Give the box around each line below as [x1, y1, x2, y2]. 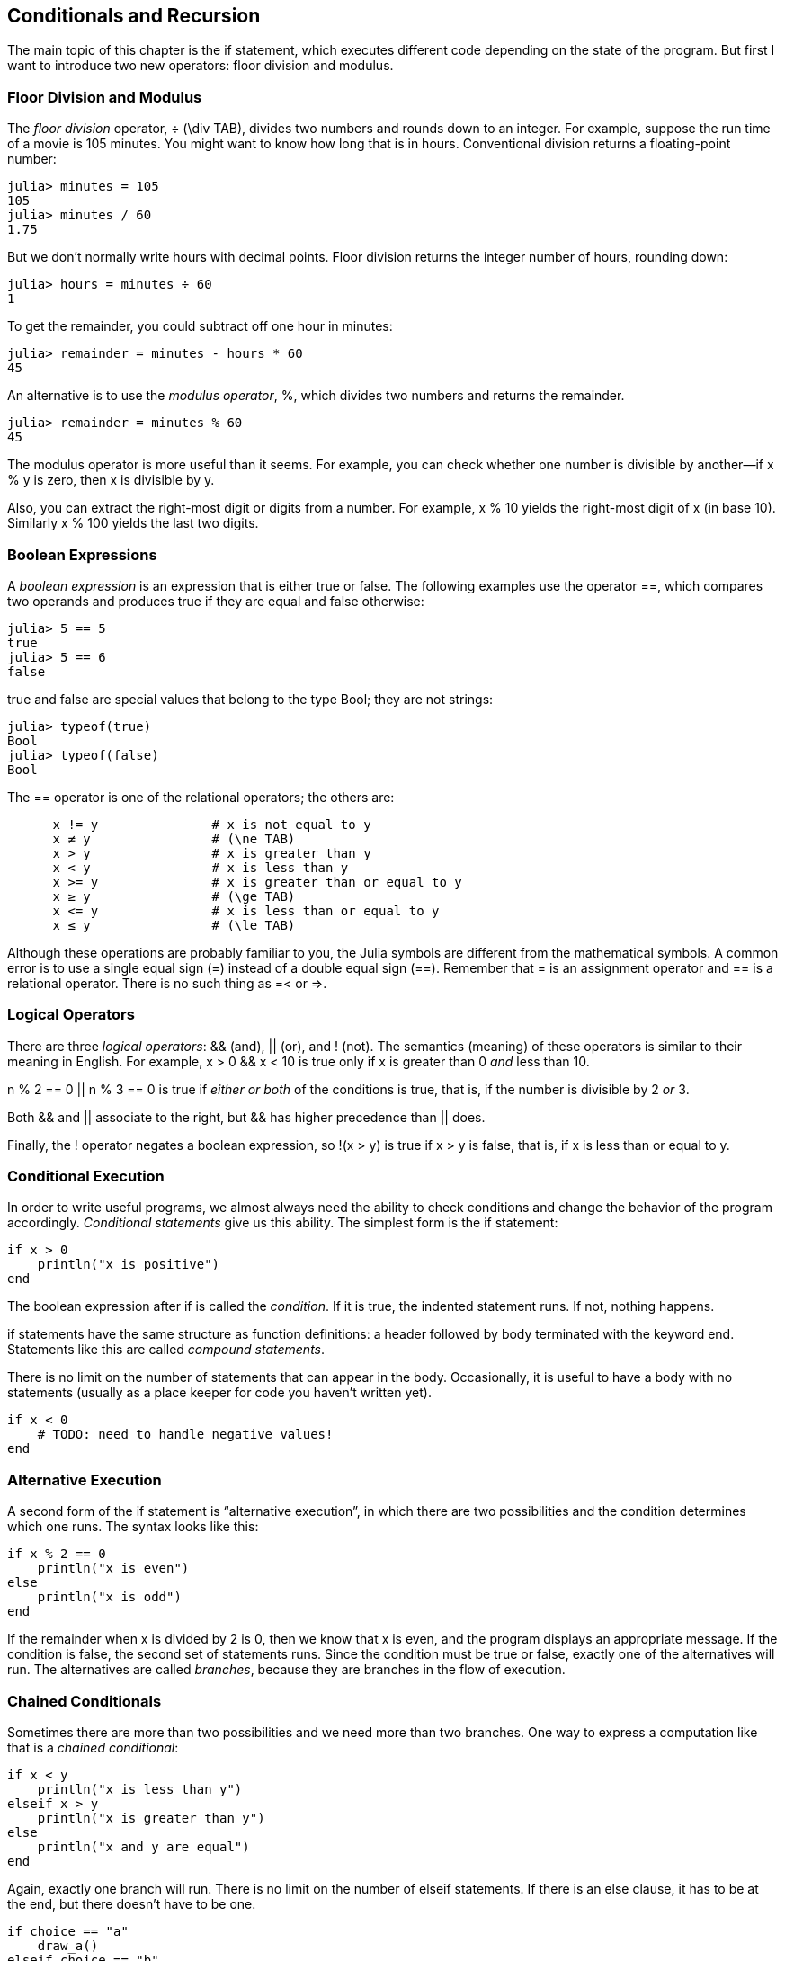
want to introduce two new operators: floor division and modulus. [7, 58, 394, 74]
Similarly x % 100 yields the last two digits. [7, 515, 259, 531]
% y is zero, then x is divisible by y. [7, 472, 215, 488]
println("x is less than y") [37, 1781, 243, 1796]
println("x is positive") [37, 1257, 220, 1272]
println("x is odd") [37, 1590, 182, 1605]
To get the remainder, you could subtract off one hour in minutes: [7, 318, 393, 334]
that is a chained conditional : [7, 1739, 179, 1755]
